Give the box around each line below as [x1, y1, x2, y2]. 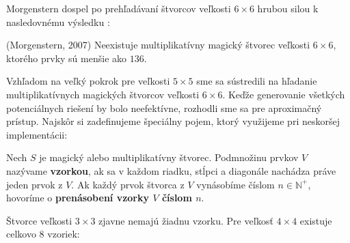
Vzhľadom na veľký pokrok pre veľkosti [6, 74, 170, 88]
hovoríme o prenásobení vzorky [6, 190, 150, 205]
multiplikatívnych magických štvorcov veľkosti [6, 87, 200, 101]
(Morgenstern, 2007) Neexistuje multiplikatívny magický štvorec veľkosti [6, 38, 310, 52]
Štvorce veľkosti [6, 213, 72, 227]
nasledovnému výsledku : [6, 14, 110, 29]
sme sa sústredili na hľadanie [196, 74, 317, 88]
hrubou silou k [257, 1, 319, 15]
